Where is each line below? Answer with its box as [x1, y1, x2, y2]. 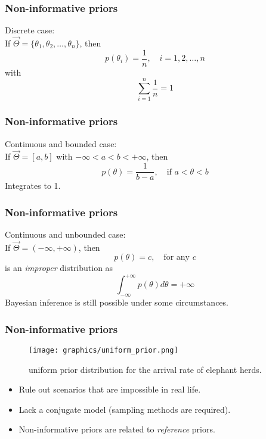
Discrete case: [5, 24, 55, 36]
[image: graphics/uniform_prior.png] [29, 346, 178, 355]
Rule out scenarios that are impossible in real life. [18, 383, 201, 396]
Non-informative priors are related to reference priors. [18, 423, 215, 435]
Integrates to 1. [5, 179, 61, 192]
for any [163, 253, 190, 262]
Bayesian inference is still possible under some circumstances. [5, 296, 228, 309]
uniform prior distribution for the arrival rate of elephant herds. [29, 363, 262, 375]
